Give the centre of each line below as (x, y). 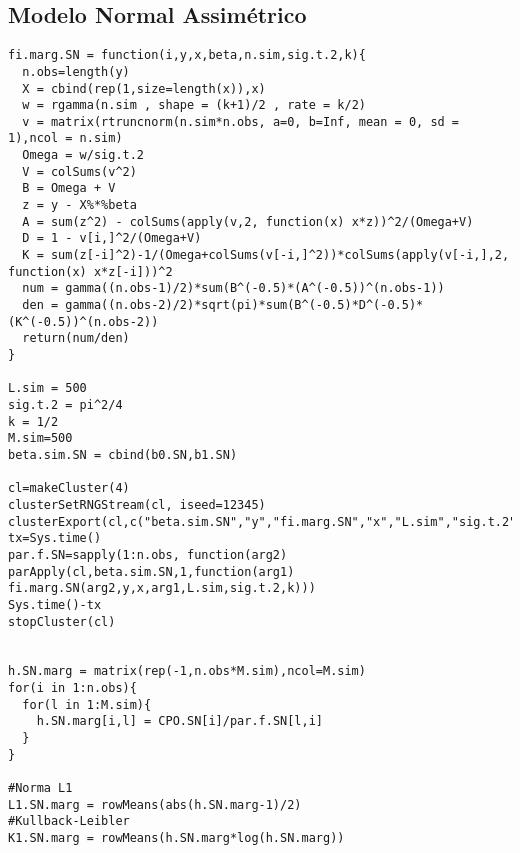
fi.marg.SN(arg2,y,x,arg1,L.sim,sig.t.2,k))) (162, 588)
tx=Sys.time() (55, 538)
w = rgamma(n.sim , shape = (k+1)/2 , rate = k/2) (194, 105)
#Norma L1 (40, 788)
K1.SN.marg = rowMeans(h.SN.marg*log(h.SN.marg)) (176, 838)
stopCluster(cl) (62, 621)
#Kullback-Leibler (69, 821)
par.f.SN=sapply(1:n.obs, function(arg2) (148, 554)
